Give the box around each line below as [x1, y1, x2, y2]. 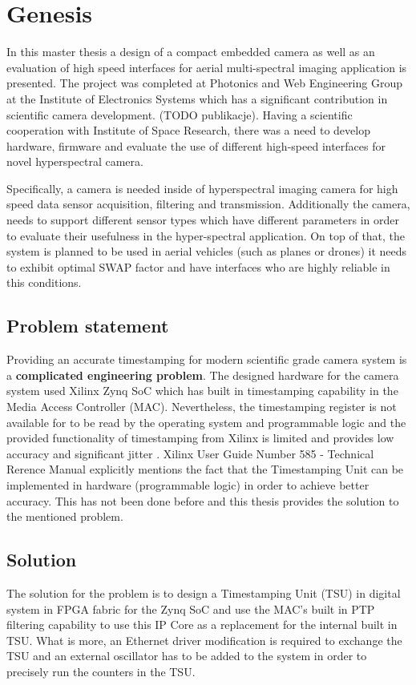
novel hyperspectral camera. [6, 153, 143, 170]
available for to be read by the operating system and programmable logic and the [6, 413, 406, 430]
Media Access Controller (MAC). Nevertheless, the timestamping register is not [6, 398, 397, 415]
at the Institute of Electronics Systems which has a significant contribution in [6, 90, 388, 107]
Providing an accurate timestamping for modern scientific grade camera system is [6, 351, 407, 368]
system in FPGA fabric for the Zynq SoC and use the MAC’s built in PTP [6, 600, 375, 617]
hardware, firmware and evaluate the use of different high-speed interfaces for [6, 137, 386, 154]
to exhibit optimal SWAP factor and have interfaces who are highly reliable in [6, 258, 390, 275]
